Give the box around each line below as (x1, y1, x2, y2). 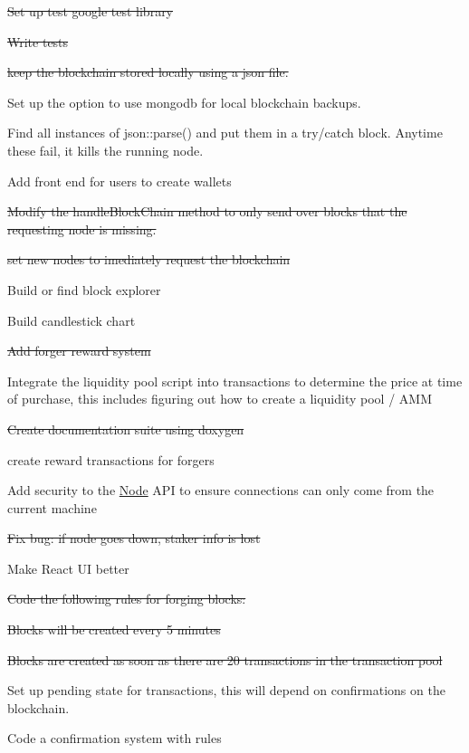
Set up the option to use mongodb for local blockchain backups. (7, 92, 361, 111)
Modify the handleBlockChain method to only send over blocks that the (7, 202, 407, 221)
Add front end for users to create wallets (7, 171, 232, 190)
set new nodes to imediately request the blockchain (7, 250, 291, 269)
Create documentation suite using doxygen (7, 419, 244, 438)
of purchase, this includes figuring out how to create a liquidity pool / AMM (7, 389, 432, 408)
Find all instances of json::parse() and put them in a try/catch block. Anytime (7, 123, 443, 142)
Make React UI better (7, 558, 129, 577)
